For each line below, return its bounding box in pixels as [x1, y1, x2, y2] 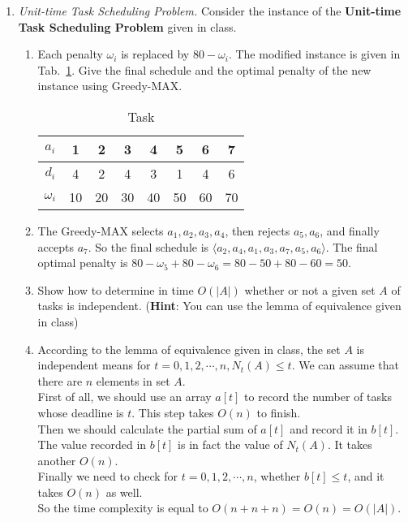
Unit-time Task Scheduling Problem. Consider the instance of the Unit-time [18, 2, 402, 19]
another [37, 451, 76, 468]
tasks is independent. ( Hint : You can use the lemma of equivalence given [37, 297, 402, 314]
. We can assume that [291, 356, 400, 373]
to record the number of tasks [244, 388, 392, 405]
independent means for [37, 356, 151, 373]
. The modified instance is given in [228, 45, 401, 63]
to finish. [256, 403, 301, 421]
